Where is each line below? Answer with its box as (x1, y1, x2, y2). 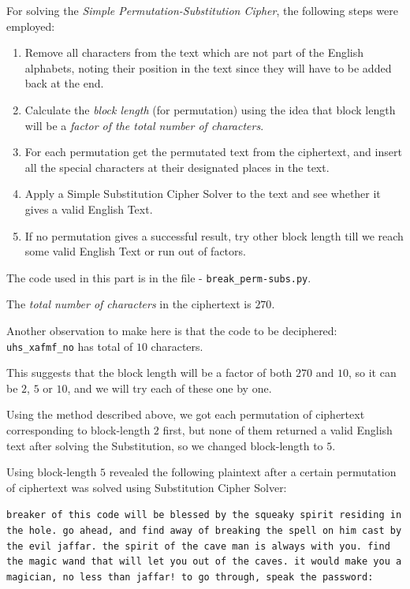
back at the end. (24, 75, 104, 91)
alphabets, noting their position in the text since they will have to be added (24, 59, 392, 76)
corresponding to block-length (6, 422, 151, 438)
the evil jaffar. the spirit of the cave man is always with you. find (6, 540, 390, 552)
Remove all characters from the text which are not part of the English (24, 44, 364, 61)
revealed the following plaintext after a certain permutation (109, 464, 397, 480)
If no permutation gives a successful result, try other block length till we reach (24, 227, 404, 244)
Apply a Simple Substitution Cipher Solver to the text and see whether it (24, 185, 381, 202)
